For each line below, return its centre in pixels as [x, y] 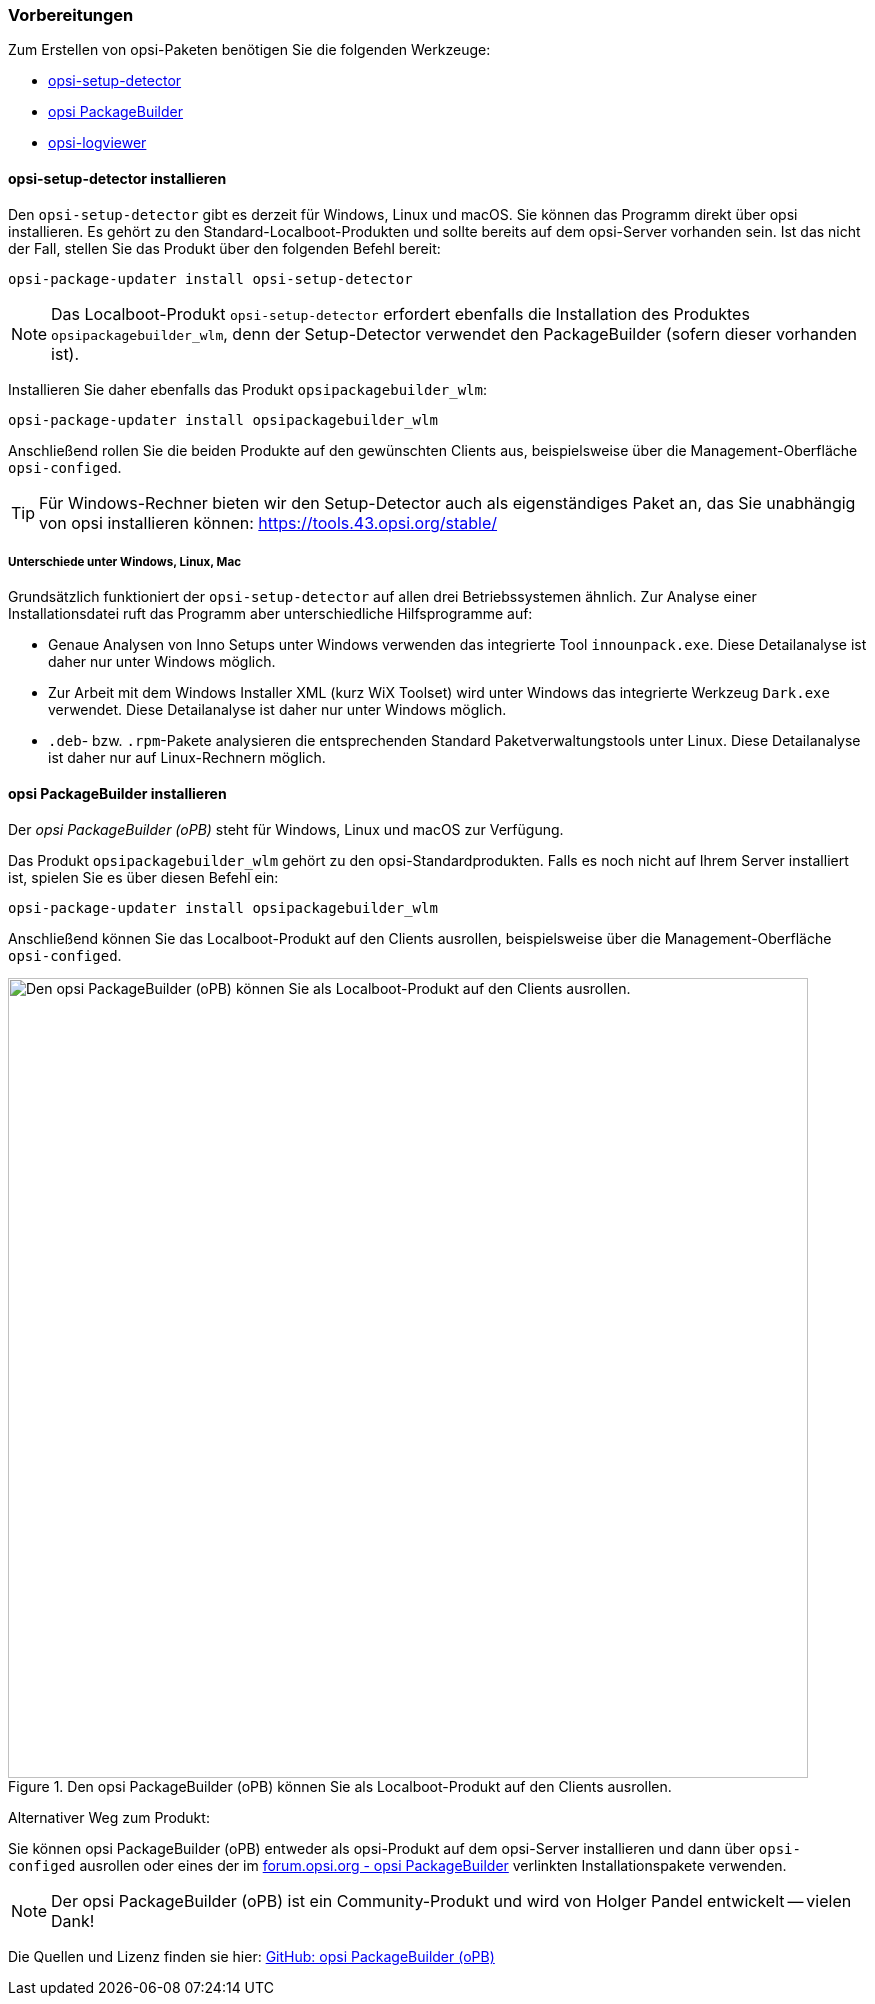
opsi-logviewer [97, 143]
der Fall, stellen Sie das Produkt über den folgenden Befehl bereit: [224, 248]
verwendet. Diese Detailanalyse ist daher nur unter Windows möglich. [277, 710]
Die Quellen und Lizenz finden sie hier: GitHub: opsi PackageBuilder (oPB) [251, 1956]
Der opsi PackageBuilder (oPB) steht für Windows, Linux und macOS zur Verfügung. [286, 829]
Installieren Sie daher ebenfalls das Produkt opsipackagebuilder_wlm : [247, 389]
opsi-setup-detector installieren [117, 178]
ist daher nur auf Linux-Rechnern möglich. [187, 758]
